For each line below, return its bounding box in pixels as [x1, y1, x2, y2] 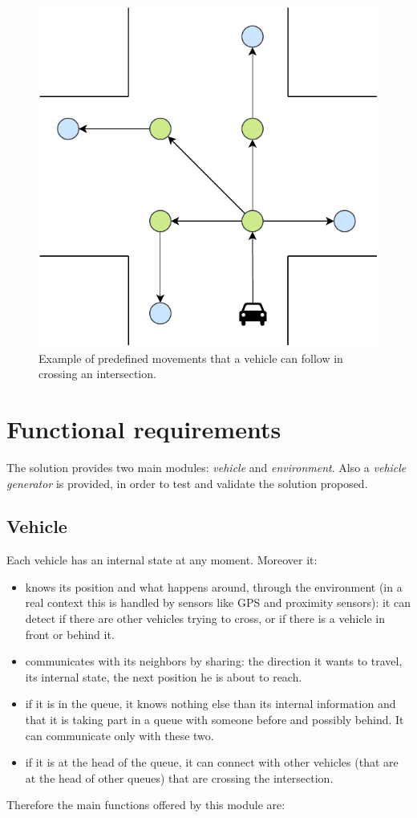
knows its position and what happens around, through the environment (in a [25, 578, 403, 595]
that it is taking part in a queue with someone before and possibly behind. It [25, 711, 404, 728]
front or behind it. [25, 625, 115, 642]
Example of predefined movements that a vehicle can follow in [38, 349, 343, 366]
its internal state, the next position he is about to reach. [25, 668, 302, 685]
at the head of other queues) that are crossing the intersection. [25, 769, 334, 786]
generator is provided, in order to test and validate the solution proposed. [6, 474, 368, 491]
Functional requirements [6, 412, 281, 445]
